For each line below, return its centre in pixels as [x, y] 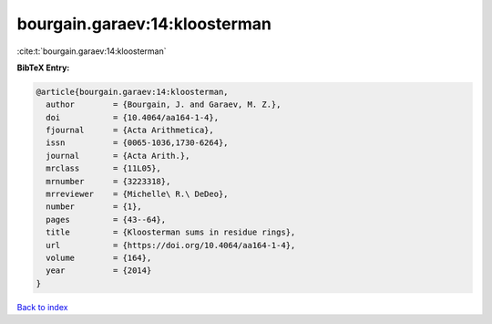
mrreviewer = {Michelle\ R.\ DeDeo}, [137, 194]
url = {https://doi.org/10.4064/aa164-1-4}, [171, 245]
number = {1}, [94, 207]
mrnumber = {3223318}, [108, 181]
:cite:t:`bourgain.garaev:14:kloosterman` [92, 51]
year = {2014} [99, 271]
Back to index [42, 307]
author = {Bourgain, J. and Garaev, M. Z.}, [164, 105]
